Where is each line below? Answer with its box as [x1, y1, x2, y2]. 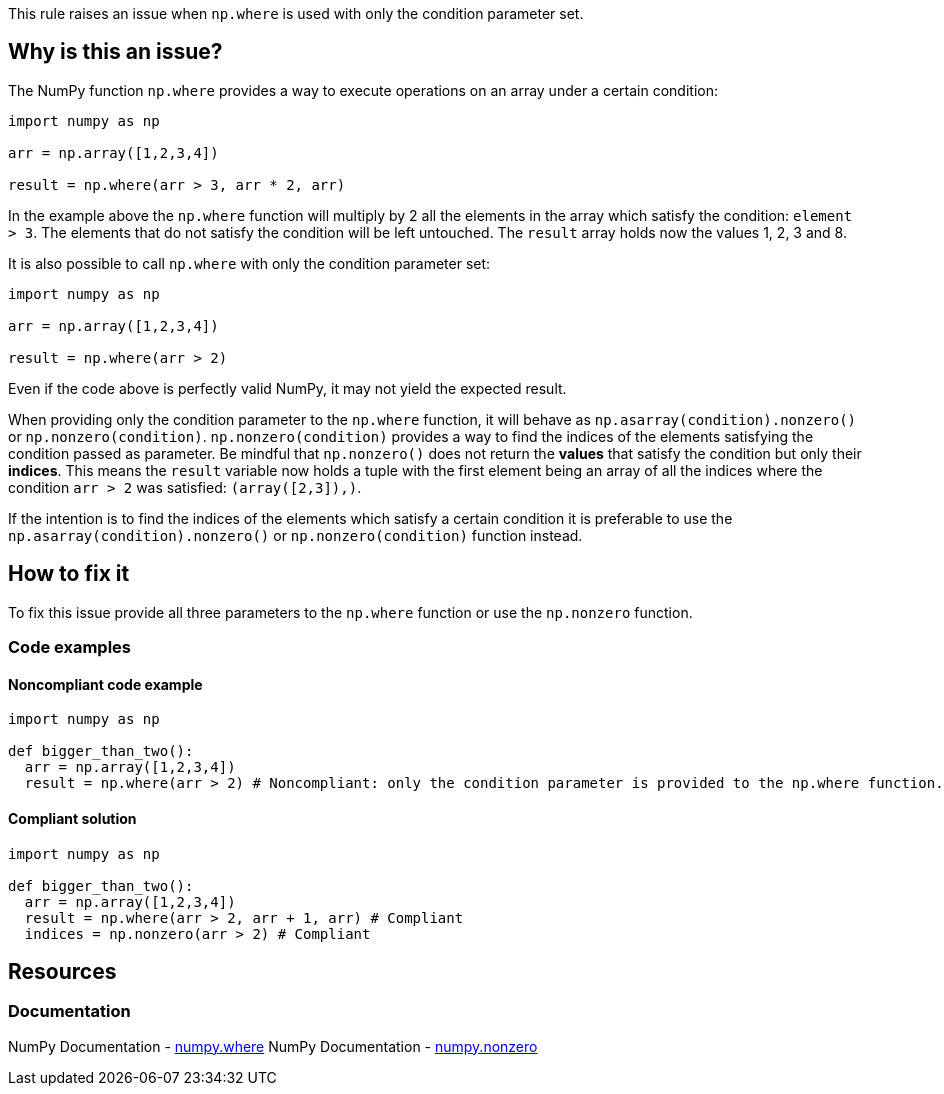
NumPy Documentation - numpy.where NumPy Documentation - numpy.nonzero [8, 1037, 538, 1055]
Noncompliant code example [8, 675, 203, 693]
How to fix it [8, 561, 130, 587]
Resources [8, 958, 117, 984]
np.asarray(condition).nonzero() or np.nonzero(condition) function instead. [8, 526, 583, 544]
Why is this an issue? [8, 39, 223, 65]
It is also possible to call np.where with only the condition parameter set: [8, 254, 491, 272]
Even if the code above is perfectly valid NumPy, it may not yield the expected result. [8, 379, 567, 397]
